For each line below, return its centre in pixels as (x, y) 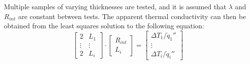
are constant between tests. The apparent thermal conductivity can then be (132, 16)
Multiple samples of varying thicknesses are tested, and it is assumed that (115, 6)
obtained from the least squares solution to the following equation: (104, 26)
